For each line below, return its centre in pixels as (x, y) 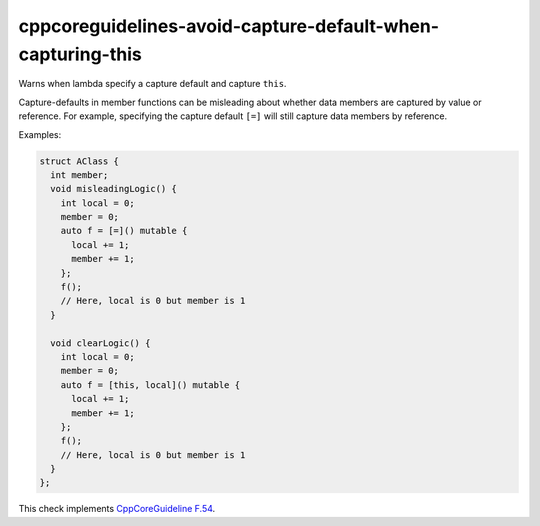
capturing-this (80, 54)
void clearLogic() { (100, 343)
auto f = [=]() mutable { (124, 231)
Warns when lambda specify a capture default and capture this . (152, 84)
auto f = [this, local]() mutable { (150, 384)
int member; (79, 174)
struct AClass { (79, 161)
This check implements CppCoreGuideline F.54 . (117, 509)
